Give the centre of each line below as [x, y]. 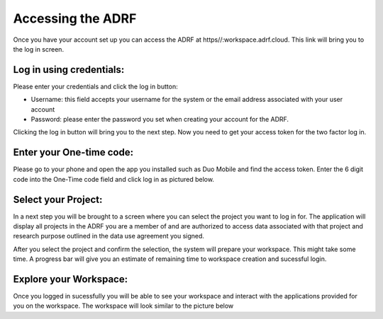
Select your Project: [58, 199]
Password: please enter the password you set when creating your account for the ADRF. [160, 120]
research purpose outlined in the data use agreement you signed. [109, 236]
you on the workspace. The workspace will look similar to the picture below [123, 306]
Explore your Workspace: [70, 279]
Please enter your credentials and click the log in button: [95, 86]
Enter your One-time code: [73, 152]
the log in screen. [38, 49]
